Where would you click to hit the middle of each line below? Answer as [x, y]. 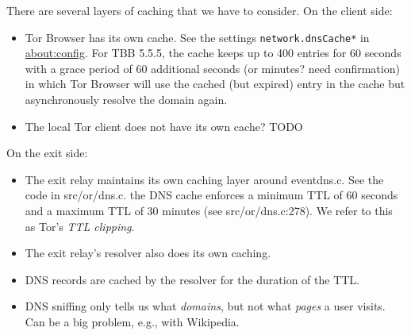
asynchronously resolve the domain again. [126, 100]
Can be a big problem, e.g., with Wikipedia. [132, 321]
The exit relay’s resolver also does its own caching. [148, 253]
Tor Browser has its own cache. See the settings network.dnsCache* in [197, 37]
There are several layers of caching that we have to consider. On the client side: [200, 10]
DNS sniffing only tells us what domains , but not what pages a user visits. [205, 306]
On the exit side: [47, 153]
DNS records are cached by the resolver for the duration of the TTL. [192, 279]
